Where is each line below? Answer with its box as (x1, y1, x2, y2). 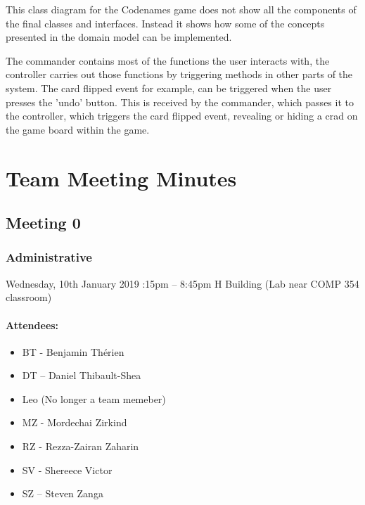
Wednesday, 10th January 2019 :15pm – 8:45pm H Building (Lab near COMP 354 (6, 276, 359, 290)
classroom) (6, 290, 52, 305)
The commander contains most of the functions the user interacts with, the (6, 53, 330, 68)
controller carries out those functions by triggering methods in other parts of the (6, 67, 353, 82)
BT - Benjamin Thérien (22, 344, 124, 359)
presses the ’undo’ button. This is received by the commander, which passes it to (6, 94, 354, 109)
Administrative (6, 248, 92, 266)
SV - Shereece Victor (22, 462, 113, 477)
